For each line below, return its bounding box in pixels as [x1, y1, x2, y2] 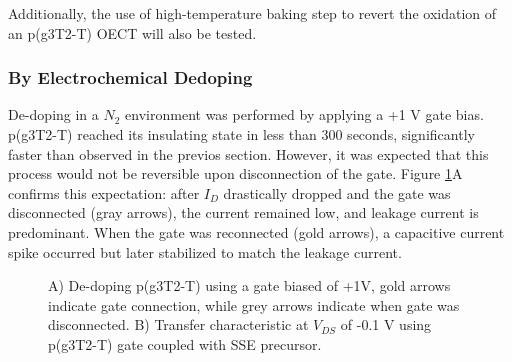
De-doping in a [8, 104, 99, 125]
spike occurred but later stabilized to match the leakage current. [8, 241, 402, 262]
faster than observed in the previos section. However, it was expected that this [8, 143, 489, 164]
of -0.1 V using [340, 314, 432, 335]
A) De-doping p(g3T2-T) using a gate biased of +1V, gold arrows [48, 275, 451, 296]
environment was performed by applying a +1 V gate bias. [125, 104, 484, 125]
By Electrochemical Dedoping [8, 65, 253, 90]
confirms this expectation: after [8, 182, 200, 203]
